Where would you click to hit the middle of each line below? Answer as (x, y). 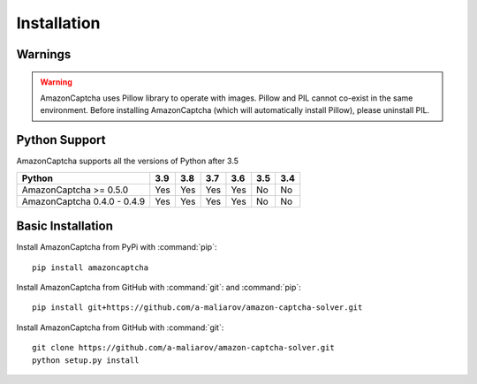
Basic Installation (65, 226)
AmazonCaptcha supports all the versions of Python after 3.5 (127, 161)
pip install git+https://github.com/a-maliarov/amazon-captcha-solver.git (197, 308)
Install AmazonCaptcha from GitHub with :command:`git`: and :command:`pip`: (159, 287)
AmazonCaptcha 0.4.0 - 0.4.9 (83, 201)
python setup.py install (86, 360)
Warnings (44, 54)
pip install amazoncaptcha (91, 267)
